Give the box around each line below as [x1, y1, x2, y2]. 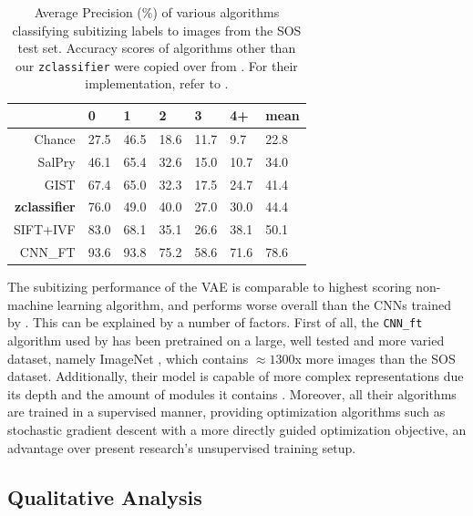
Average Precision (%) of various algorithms [34, 3, 280, 21]
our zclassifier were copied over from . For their [15, 56, 298, 75]
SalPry [37, 151, 76, 170]
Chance [34, 129, 76, 148]
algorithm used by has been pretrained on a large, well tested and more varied [7, 331, 445, 350]
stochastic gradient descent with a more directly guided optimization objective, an [7, 420, 467, 439]
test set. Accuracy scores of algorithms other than [17, 38, 296, 57]
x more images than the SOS [294, 348, 456, 367]
